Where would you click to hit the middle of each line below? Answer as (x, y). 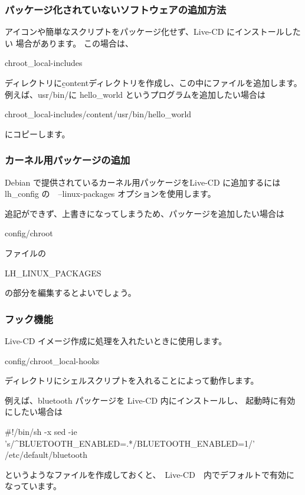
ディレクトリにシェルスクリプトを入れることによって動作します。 (132, 380)
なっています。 (33, 486)
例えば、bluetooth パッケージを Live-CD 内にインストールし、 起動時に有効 (150, 400)
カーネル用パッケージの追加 (68, 160)
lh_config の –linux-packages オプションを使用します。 (110, 194)
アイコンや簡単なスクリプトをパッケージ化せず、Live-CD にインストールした (153, 32)
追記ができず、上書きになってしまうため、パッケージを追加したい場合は (145, 213)
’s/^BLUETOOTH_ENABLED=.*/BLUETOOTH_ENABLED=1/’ (130, 443)
